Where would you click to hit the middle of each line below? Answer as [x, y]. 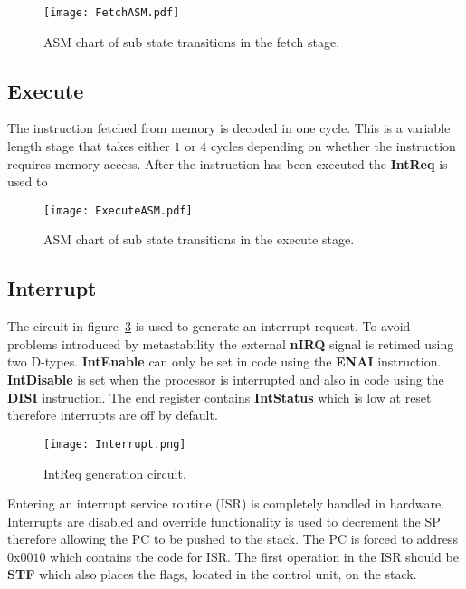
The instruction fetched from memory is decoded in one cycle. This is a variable [229, 128]
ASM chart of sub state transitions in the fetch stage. [192, 41]
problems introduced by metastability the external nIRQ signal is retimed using [231, 343]
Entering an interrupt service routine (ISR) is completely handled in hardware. [226, 503]
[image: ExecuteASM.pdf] [118, 210]
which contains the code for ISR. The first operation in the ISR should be [254, 556]
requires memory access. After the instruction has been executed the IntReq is [228, 163]
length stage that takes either [89, 146]
